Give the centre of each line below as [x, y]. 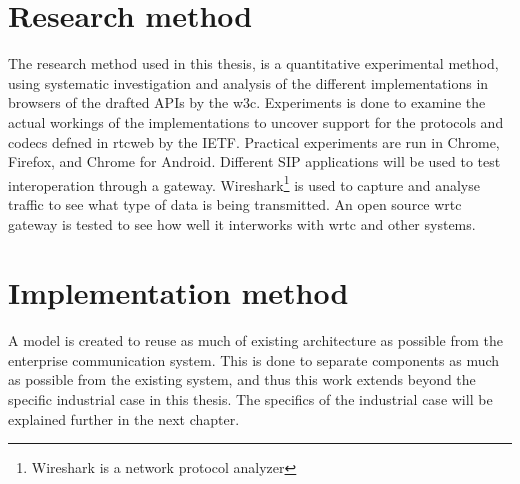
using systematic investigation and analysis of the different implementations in [248, 82]
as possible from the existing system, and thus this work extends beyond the [242, 379]
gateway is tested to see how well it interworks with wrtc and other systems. [242, 223]
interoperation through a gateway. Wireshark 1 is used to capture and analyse [244, 183]
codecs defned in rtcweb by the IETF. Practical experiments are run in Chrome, [254, 141]
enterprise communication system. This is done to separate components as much [254, 359]
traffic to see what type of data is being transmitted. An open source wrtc [235, 203]
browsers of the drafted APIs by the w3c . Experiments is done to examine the [247, 102]
